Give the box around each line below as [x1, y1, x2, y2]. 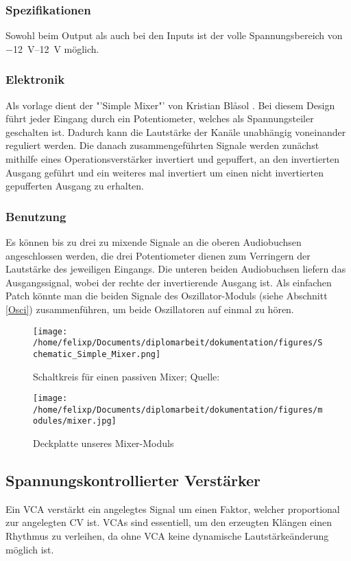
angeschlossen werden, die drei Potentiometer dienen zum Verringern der [5, 248, 311, 262]
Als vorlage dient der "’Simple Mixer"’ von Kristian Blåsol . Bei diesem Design [5, 98, 335, 112]
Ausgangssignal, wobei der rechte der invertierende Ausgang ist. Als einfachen [5, 275, 332, 289]
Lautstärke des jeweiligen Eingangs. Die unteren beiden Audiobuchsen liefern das [5, 262, 346, 276]
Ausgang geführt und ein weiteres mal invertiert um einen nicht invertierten [5, 165, 324, 179]
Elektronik [5, 71, 65, 88]
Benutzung [5, 207, 66, 225]
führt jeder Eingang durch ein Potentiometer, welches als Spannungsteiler [5, 111, 314, 126]
